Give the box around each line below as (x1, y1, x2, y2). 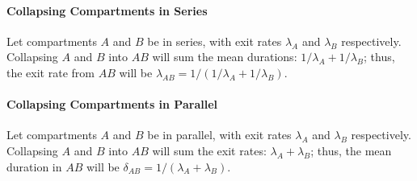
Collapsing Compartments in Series (6, 2, 208, 19)
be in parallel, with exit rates (147, 126, 292, 143)
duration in (6, 158, 62, 175)
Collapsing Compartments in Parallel (6, 96, 217, 113)
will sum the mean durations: (152, 48, 297, 65)
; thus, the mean (310, 142, 392, 158)
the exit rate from (6, 64, 95, 80)
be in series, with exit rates (147, 32, 282, 49)
